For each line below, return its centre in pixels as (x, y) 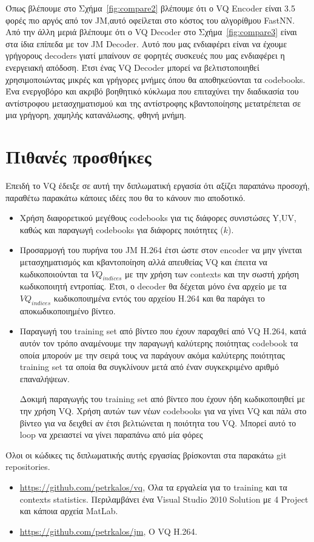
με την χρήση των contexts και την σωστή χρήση (212, 273)
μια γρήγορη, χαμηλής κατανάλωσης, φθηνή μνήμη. (96, 115)
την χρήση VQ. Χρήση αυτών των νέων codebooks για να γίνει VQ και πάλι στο (163, 410)
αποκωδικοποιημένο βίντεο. (68, 310)
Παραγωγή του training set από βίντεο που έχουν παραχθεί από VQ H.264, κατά (163, 331)
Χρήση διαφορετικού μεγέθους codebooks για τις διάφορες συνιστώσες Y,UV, (158, 218)
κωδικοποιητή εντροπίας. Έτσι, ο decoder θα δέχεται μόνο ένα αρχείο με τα (153, 286)
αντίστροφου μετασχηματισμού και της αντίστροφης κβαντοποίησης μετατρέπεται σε (153, 103)
